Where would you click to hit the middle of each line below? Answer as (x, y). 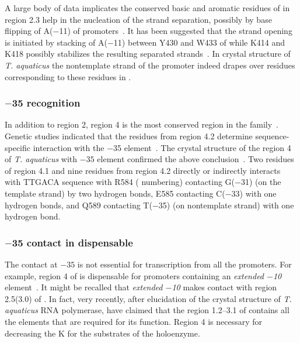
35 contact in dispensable (72, 242)
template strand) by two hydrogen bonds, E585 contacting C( (115, 193)
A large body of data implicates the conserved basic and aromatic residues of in (147, 8)
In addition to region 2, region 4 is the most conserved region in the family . (142, 124)
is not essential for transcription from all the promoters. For (184, 264)
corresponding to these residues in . (68, 76)
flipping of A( (29, 31)
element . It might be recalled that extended (84, 287)
